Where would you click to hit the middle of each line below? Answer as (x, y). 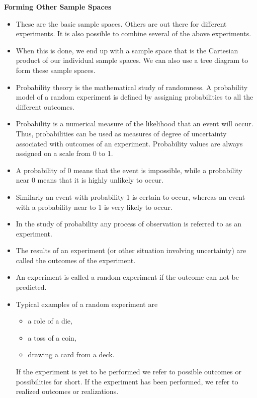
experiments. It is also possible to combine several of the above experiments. (134, 33)
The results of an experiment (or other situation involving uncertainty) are (131, 250)
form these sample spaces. (56, 70)
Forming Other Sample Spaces (58, 7)
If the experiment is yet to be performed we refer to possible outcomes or (128, 372)
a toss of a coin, (52, 337)
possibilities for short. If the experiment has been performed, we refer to (127, 381)
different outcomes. (45, 106)
